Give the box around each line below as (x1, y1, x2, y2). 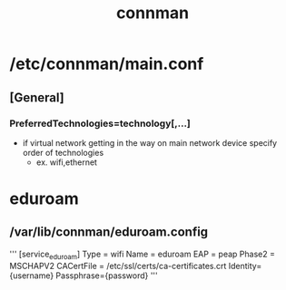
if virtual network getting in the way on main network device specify (22, 137, 278, 148)
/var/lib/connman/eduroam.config (9, 225, 209, 240)
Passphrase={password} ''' (55, 270, 158, 281)
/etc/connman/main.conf (9, 53, 204, 74)
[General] (9, 90, 65, 105)
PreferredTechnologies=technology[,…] (9, 117, 191, 130)
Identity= (228, 260, 262, 271)
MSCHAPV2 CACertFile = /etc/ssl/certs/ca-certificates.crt (9, 260, 227, 271)
